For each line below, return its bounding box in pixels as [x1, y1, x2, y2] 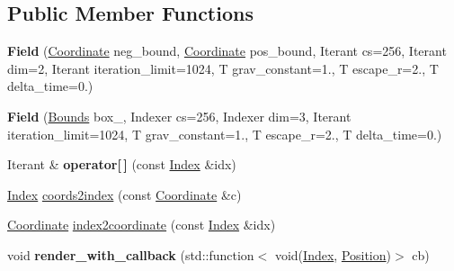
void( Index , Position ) [274, 245, 391, 264]
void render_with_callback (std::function [7, 245, 254, 264]
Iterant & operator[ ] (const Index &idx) [7, 155, 236, 174]
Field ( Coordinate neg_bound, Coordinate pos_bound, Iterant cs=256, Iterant [7, 41, 447, 60]
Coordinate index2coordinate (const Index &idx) [7, 215, 276, 234]
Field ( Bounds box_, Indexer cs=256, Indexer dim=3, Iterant [7, 106, 352, 125]
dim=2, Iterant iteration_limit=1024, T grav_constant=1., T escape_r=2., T [7, 59, 439, 77]
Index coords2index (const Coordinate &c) [7, 185, 242, 203]
